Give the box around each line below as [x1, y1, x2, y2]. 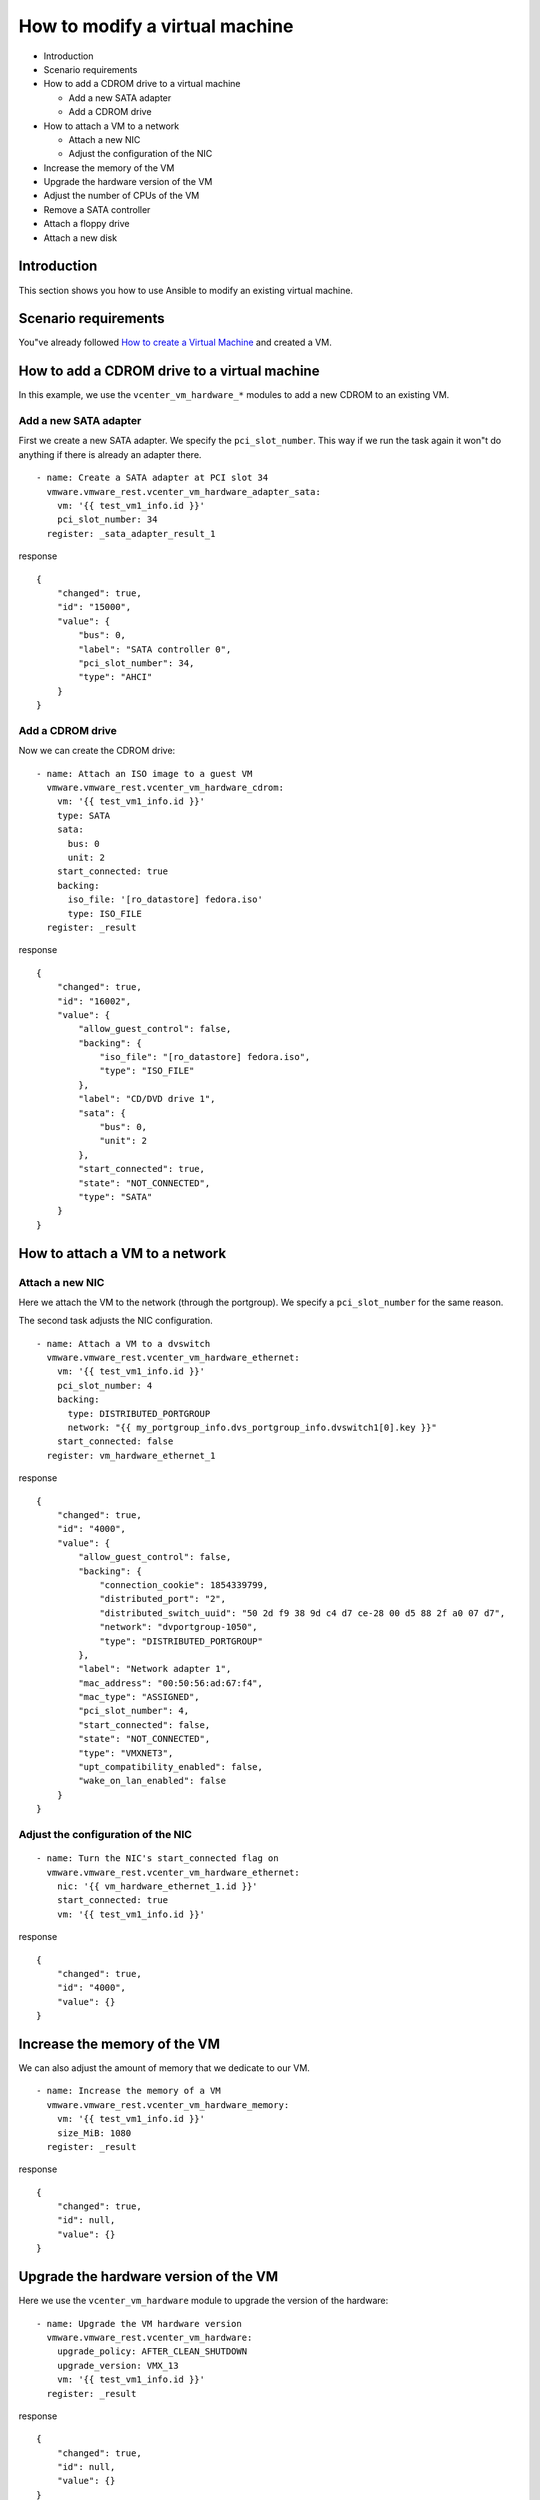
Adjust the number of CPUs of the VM [43, 190, 200, 202]
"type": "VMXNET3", [78, 1747, 174, 1759]
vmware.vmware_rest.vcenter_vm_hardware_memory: [46, 2099, 290, 2110]
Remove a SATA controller [43, 203, 151, 215]
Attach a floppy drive [43, 218, 130, 230]
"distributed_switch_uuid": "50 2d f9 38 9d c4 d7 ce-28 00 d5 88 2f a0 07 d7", [99, 1607, 506, 1619]
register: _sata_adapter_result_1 [46, 528, 216, 539]
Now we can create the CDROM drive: [18, 745, 176, 757]
